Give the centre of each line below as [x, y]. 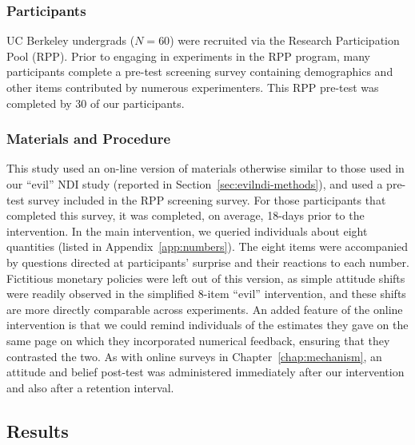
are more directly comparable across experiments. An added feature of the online [205, 309]
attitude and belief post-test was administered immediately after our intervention [206, 372]
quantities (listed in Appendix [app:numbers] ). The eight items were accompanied [207, 246]
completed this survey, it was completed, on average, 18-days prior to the [186, 215]
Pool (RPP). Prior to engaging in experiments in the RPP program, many [188, 56]
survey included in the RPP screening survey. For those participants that [207, 199]
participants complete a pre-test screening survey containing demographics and [200, 72]
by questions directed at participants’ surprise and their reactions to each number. [208, 262]
